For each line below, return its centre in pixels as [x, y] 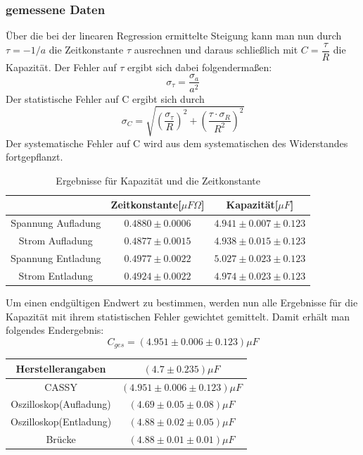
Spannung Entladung [56, 257]
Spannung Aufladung [56, 223]
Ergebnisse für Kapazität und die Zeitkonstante [158, 180]
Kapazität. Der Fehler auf [61, 67]
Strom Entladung [56, 275]
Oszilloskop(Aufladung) [61, 404]
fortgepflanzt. [34, 157]
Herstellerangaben [61, 368]
